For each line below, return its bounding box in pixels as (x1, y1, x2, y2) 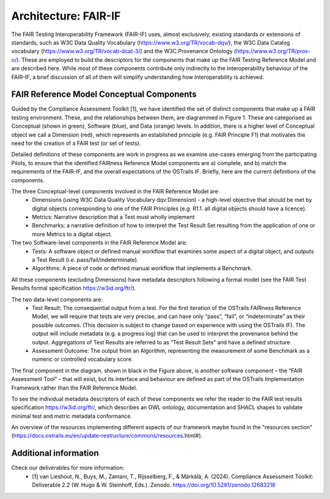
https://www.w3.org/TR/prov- (235, 48, 311, 55)
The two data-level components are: (11, 295, 103, 303)
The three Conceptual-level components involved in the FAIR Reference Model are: (11, 187, 220, 195)
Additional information (11, 448, 99, 459)
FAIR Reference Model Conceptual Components (11, 89, 197, 100)
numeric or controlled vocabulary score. (32, 355, 133, 363)
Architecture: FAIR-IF (11, 9, 121, 23)
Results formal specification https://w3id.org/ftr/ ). (11, 284, 136, 292)
